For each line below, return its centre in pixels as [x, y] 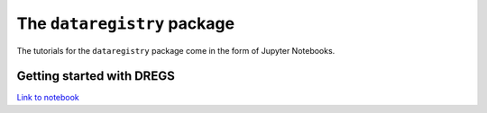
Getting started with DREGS [96, 76]
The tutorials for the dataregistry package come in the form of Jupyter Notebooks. [176, 50]
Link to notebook [48, 98]
